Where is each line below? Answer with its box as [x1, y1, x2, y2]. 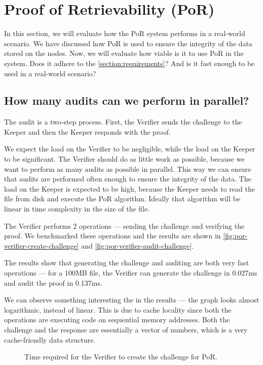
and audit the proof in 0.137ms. [4, 277, 102, 288]
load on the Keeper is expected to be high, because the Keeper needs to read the [4, 183, 255, 194]
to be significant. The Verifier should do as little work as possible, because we [4, 154, 245, 164]
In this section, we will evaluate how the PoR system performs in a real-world [4, 28, 245, 39]
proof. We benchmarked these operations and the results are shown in [4, 230, 221, 241]
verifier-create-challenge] [4, 240, 79, 251]
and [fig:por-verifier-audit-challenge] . [81, 240, 194, 251]
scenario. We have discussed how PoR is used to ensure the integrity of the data [4, 38, 252, 48]
